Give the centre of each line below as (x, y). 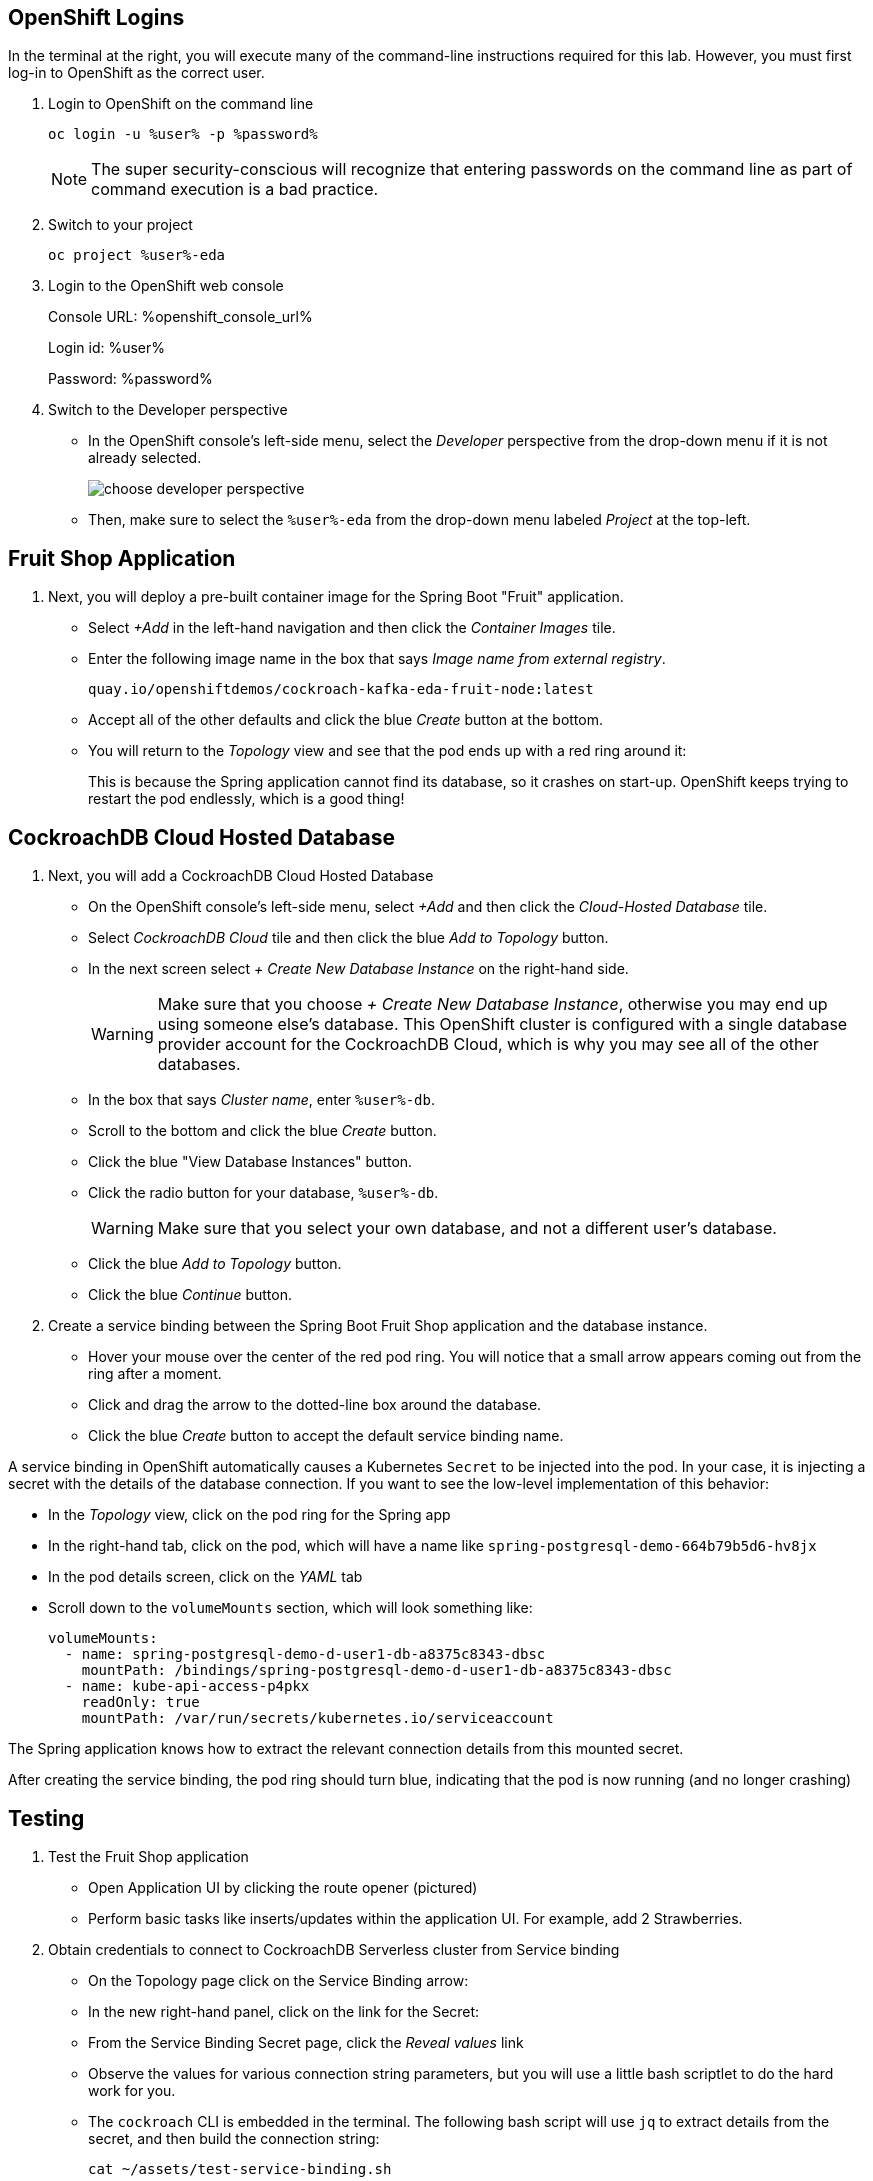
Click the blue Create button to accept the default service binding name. (326, 1436)
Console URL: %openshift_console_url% (180, 317)
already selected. (145, 458)
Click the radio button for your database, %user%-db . (263, 1193)
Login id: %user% (107, 348)
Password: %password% (130, 379)
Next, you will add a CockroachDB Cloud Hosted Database (241, 876)
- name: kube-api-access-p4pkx (187, 1686)
